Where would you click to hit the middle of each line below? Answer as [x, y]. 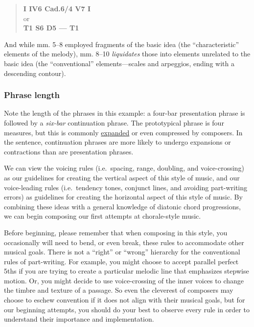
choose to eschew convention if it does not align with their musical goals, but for [125, 300]
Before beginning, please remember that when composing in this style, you [116, 232]
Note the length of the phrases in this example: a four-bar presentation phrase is [125, 113]
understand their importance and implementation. [79, 319]
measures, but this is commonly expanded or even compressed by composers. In [123, 132]
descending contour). [35, 73]
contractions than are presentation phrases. [69, 151]
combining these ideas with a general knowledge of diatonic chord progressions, [122, 206]
